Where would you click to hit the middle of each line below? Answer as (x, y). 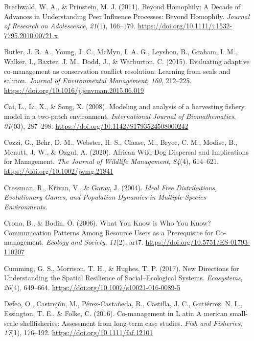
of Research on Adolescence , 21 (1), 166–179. (70, 26)
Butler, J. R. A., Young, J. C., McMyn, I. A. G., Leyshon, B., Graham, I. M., (121, 52)
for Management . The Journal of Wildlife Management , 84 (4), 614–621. (111, 161)
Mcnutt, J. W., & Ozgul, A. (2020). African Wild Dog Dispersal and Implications (126, 151)
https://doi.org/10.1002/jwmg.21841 (59, 170)
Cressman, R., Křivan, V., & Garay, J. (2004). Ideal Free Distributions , (111, 187)
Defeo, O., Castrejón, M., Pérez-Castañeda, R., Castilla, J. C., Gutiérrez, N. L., (123, 304)
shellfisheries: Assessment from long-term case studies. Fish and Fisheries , (131, 323)
